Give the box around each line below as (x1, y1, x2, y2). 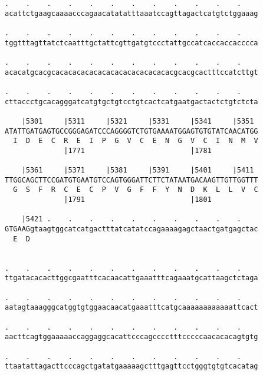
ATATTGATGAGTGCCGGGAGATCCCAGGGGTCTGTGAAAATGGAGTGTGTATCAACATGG (5, 127, 258, 135)
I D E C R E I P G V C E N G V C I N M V (13, 137, 258, 145)
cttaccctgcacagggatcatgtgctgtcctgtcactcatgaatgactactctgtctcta (5, 97, 258, 106)
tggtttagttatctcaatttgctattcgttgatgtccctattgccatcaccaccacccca (5, 38, 258, 47)
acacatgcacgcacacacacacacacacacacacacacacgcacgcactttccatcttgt (5, 68, 258, 77)
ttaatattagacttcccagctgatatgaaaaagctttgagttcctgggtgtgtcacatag (5, 362, 258, 371)
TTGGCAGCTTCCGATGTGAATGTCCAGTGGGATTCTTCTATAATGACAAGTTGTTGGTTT (5, 175, 258, 184)
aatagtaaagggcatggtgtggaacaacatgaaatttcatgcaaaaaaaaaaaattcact (5, 303, 258, 312)
